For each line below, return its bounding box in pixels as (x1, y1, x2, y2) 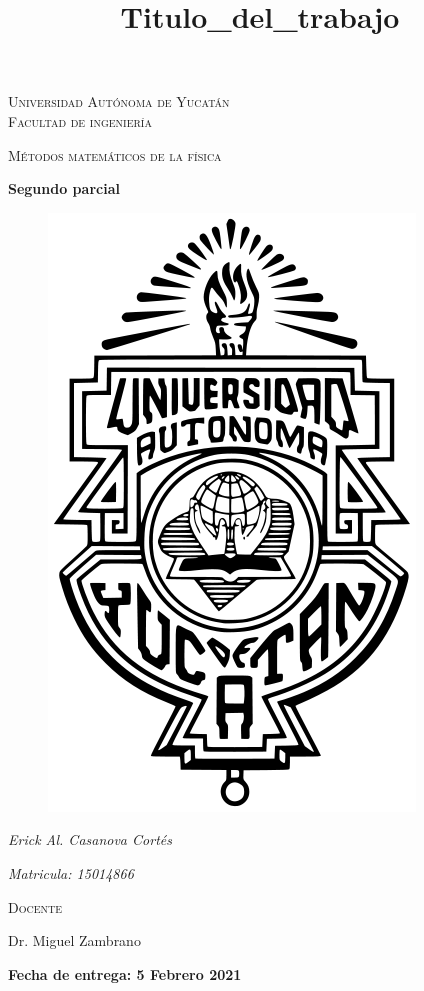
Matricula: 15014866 (8, 862, 134, 883)
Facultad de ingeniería (8, 110, 152, 131)
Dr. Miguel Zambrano (8, 930, 141, 951)
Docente (8, 896, 63, 917)
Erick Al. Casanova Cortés (8, 829, 172, 850)
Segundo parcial (8, 178, 120, 199)
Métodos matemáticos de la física (8, 144, 222, 165)
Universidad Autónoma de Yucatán (8, 91, 230, 112)
